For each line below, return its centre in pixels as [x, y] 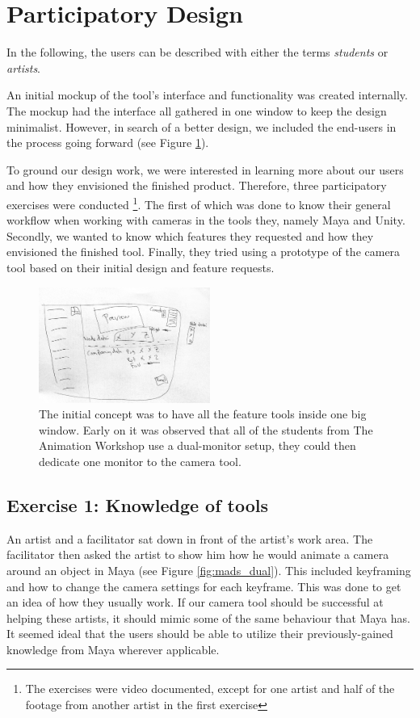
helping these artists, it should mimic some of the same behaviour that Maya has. [208, 617]
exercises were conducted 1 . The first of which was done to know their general [199, 203]
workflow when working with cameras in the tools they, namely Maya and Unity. [206, 220]
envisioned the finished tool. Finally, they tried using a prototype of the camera [204, 252]
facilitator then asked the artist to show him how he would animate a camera [198, 554]
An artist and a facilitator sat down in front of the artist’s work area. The [190, 538]
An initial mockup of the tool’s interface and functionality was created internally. [207, 95]
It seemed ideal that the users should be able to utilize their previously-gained [200, 634]
